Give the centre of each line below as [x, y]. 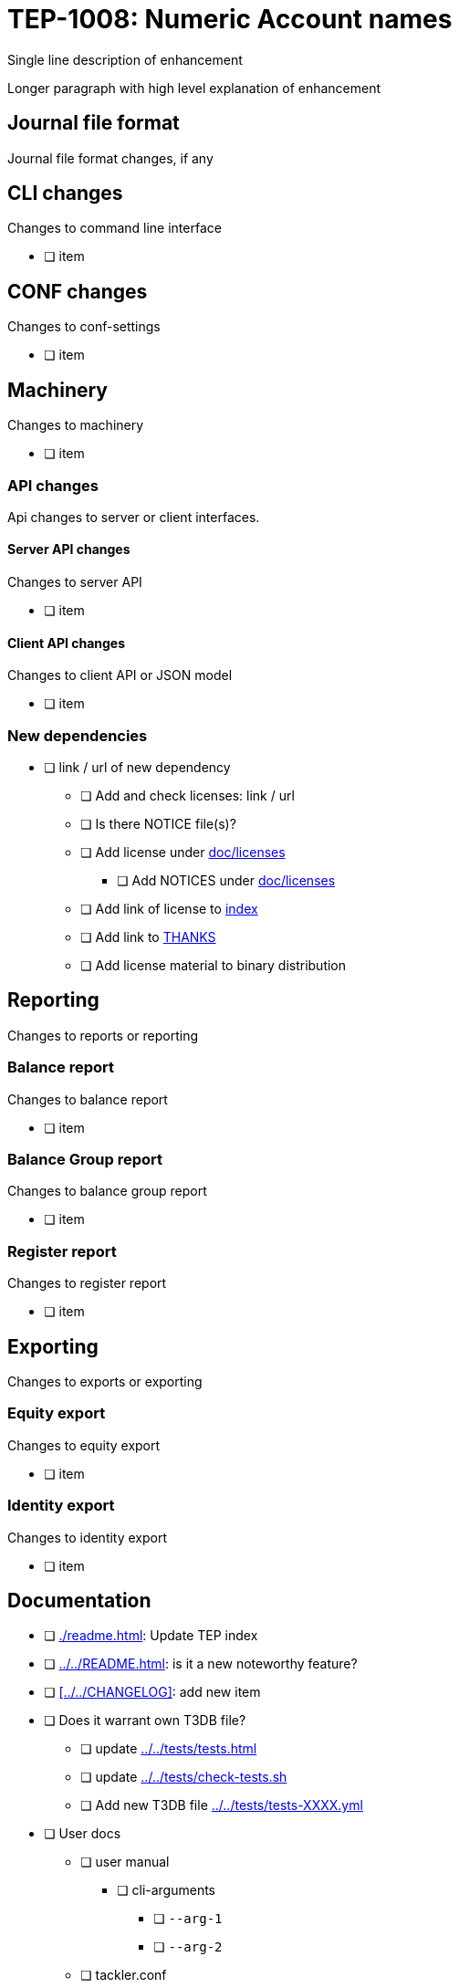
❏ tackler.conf [124, 1975]
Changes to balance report [88, 1099]
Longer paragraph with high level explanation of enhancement [194, 88]
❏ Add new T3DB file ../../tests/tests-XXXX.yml [222, 1805]
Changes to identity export [88, 1537]
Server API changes [69, 549]
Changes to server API [75, 582]
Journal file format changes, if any [110, 158]
